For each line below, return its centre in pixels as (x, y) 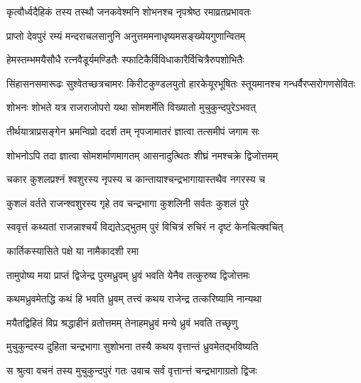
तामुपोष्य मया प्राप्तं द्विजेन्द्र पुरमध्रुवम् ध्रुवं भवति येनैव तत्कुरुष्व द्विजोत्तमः (128, 274)
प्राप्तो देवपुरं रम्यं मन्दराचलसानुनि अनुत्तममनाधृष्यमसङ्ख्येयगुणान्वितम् (126, 35)
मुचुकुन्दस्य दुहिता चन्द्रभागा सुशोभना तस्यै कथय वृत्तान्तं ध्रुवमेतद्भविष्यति (133, 346)
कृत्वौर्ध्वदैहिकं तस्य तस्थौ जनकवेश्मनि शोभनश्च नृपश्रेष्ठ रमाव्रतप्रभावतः (129, 11)
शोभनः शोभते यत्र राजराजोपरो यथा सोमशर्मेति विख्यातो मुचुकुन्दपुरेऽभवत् (131, 107)
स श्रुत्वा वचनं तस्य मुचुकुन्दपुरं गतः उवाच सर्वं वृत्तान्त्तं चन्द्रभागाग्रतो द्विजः (132, 370)
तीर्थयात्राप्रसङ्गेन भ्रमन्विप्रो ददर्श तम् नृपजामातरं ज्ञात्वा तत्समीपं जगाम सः (133, 131)
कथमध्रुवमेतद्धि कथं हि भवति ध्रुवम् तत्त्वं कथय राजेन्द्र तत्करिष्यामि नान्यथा (134, 299)
